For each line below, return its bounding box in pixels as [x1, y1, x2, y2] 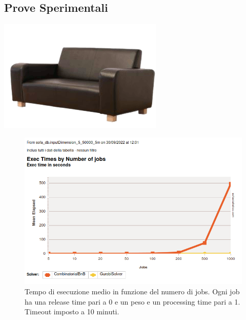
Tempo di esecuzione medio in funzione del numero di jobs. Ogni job [25, 286, 240, 296]
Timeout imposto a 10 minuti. [25, 306, 119, 317]
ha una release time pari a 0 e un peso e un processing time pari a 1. [25, 296, 240, 307]
